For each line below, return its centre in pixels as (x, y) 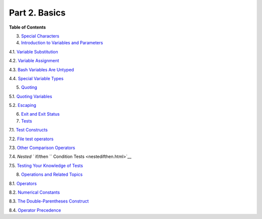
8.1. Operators (23, 183)
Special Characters (40, 36)
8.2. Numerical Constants (34, 192)
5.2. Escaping (23, 105)
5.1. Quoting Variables (31, 96)
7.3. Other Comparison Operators (42, 148)
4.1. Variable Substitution (33, 51)
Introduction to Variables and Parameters (62, 43)
